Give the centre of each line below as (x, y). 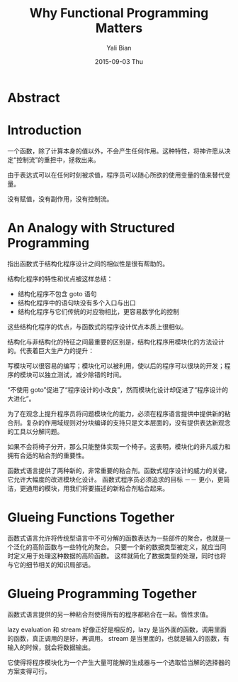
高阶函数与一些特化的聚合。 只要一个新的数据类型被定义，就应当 (126, 547)
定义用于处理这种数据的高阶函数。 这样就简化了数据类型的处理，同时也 (117, 556)
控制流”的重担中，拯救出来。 (58, 159)
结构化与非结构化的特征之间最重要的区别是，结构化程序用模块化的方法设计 (116, 342)
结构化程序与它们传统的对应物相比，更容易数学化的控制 (98, 311)
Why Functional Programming (119, 13)
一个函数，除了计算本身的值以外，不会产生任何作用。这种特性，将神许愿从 (116, 151)
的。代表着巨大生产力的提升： (51, 350)
